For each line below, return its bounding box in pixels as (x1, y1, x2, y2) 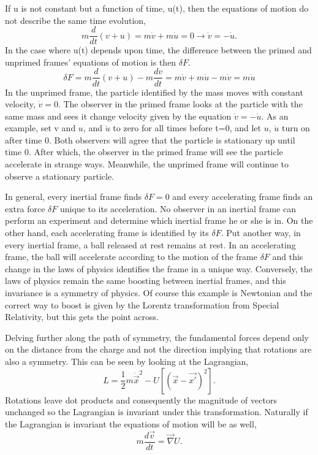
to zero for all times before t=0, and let (113, 121, 262, 134)
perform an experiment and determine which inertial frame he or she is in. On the (5, 214, 313, 227)
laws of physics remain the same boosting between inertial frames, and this (5, 274, 286, 287)
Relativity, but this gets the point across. (5, 310, 159, 323)
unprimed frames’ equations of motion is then (5, 55, 176, 68)
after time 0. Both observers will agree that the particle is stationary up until (5, 133, 295, 146)
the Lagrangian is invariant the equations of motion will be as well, (5, 417, 257, 430)
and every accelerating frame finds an (172, 190, 313, 203)
